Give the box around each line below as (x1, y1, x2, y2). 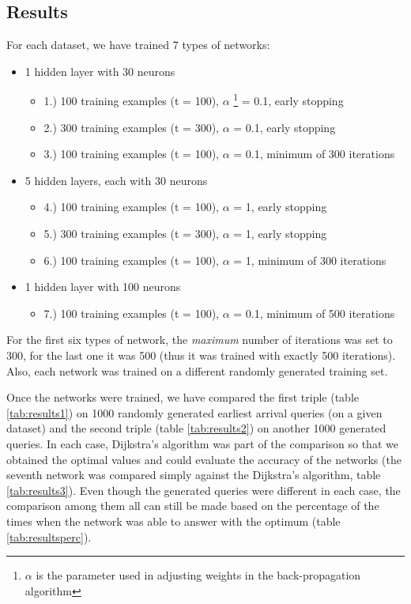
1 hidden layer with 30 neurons (25, 62, 175, 79)
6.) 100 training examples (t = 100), (43, 251, 219, 268)
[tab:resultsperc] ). (6, 528, 92, 545)
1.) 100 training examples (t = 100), (43, 92, 219, 109)
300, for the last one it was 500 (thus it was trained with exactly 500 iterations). (6, 346, 396, 363)
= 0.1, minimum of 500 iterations (233, 304, 395, 321)
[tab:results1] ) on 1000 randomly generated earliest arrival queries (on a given (6, 404, 383, 421)
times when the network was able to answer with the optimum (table (6, 512, 341, 529)
